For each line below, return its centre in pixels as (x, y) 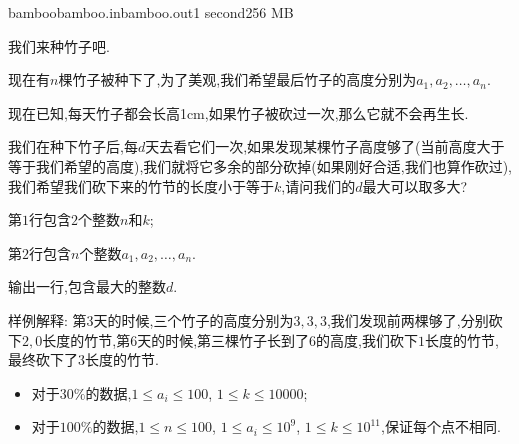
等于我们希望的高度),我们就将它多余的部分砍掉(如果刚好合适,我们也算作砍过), (260, 165)
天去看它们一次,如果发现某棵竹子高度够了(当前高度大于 (325, 146)
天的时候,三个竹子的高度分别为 (193, 319)
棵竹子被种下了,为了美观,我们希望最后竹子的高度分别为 (237, 79)
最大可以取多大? (415, 185)
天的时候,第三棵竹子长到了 (223, 339)
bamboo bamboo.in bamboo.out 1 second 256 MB (151, 12)
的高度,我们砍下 (367, 339)
